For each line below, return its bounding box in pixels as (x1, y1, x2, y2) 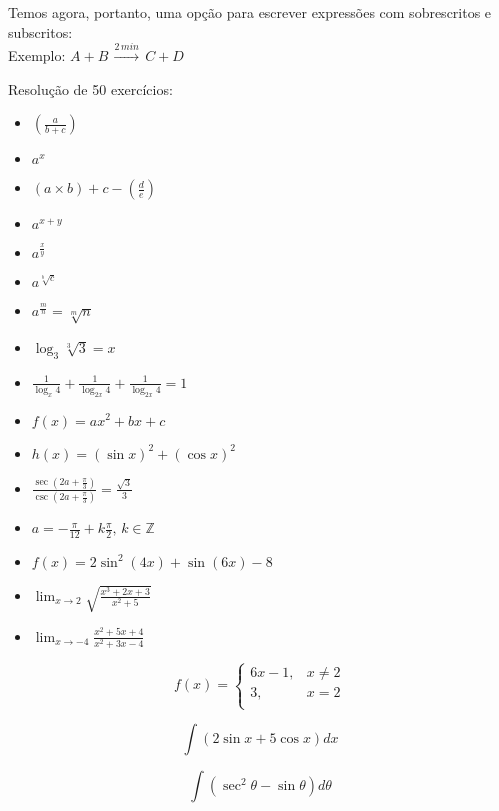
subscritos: (8, 21, 73, 42)
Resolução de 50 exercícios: (8, 78, 173, 99)
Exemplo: (8, 44, 66, 65)
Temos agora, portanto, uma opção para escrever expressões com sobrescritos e (8, 2, 492, 22)
